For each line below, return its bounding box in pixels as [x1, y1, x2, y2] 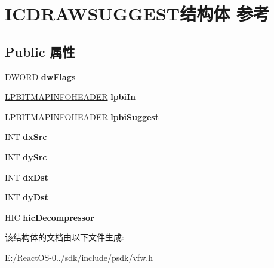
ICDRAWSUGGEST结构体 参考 [5, 1, 270, 26]
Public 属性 [5, 42, 75, 60]
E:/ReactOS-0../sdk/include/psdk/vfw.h [5, 251, 153, 263]
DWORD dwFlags [5, 70, 76, 83]
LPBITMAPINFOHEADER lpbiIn [5, 90, 136, 103]
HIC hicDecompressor [5, 211, 94, 223]
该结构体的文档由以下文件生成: [5, 231, 124, 243]
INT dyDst [5, 191, 48, 203]
